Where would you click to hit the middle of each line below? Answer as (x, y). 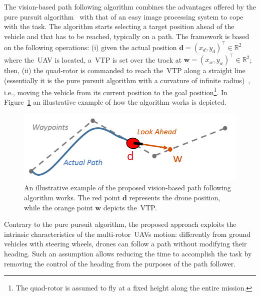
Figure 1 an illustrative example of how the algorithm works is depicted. (115, 101)
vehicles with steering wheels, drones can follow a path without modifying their (125, 244)
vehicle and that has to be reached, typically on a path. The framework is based (127, 36)
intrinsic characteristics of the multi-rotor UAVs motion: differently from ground (127, 234)
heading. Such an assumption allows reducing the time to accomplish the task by (128, 253)
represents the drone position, (175, 198)
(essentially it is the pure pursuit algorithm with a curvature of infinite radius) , (127, 80)
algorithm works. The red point (72, 198)
